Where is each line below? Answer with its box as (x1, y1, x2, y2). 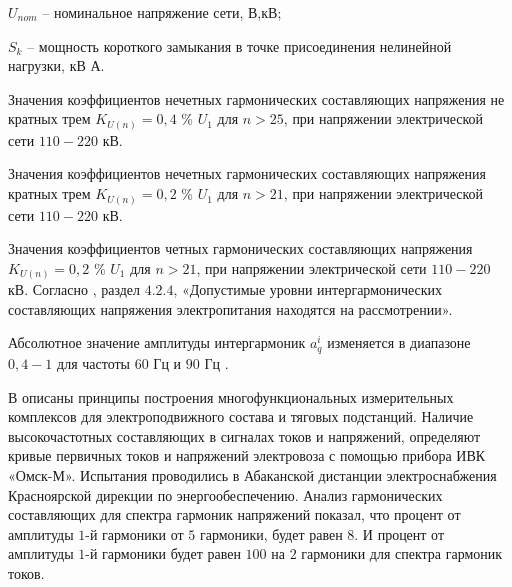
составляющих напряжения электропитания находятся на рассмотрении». (8, 298, 453, 319)
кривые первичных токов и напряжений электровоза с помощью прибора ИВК (8, 445, 486, 466)
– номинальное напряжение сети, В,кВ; (42, 2, 282, 22)
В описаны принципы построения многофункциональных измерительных (8, 386, 454, 407)
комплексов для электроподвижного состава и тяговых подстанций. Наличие (8, 406, 474, 427)
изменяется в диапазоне (327, 332, 471, 353)
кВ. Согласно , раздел (8, 279, 141, 300)
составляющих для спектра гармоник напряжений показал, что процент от (8, 504, 461, 525)
